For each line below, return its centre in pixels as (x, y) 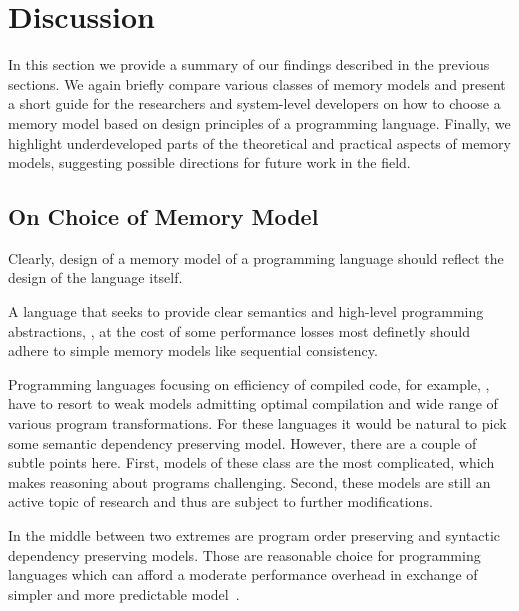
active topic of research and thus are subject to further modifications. (220, 501)
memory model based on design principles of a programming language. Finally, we (259, 122)
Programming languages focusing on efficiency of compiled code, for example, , (249, 383)
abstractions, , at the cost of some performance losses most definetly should (239, 330)
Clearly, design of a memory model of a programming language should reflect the (256, 257)
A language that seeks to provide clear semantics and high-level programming (246, 311)
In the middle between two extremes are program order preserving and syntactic (254, 535)
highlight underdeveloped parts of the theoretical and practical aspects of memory (259, 142)
